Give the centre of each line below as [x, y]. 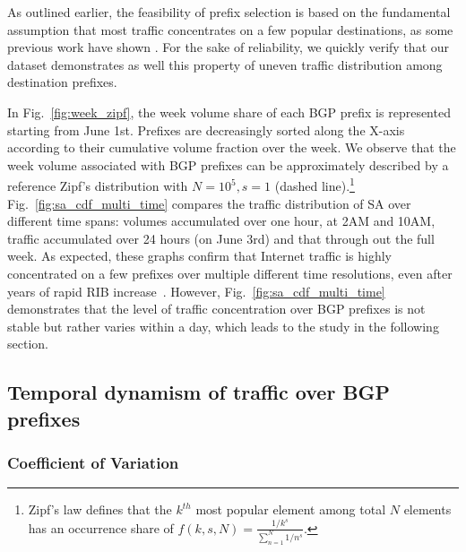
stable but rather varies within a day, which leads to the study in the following [223, 326]
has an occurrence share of [101, 527]
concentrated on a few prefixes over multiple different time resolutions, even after [230, 273]
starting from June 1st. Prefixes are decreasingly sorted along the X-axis [206, 129]
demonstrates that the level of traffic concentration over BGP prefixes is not [216, 309]
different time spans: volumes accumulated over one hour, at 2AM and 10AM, [221, 221]
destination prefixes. [62, 82]
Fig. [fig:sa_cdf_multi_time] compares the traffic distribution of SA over [209, 203]
